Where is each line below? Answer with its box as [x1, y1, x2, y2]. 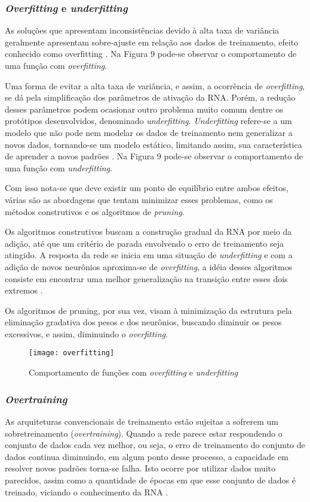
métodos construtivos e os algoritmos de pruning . [5, 205, 185, 217]
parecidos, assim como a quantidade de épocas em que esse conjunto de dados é [5, 473, 296, 486]
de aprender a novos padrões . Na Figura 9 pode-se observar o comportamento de [5, 150, 303, 162]
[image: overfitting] [29, 349, 115, 358]
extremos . [5, 284, 43, 297]
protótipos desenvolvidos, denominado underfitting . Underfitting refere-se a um [5, 114, 292, 127]
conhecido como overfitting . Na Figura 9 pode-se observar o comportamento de [5, 47, 297, 60]
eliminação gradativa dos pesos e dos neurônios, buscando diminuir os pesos [5, 316, 282, 328]
